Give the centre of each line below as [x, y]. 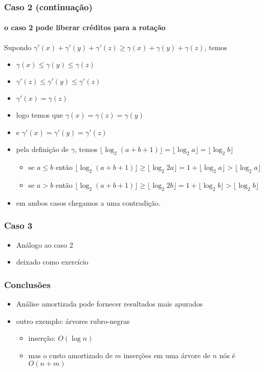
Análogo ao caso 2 [45, 244]
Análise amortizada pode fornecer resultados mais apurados [109, 304]
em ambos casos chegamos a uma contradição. [88, 202]
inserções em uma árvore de [167, 355]
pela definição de [42, 149]
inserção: [42, 338]
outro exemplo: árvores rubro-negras [73, 321]
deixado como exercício [52, 262]
